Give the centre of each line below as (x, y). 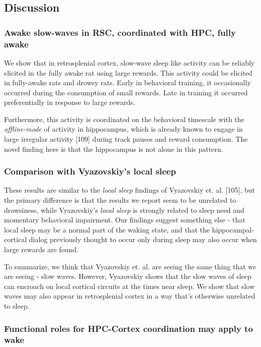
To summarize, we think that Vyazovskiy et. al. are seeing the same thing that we (130, 266)
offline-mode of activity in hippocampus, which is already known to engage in (123, 129)
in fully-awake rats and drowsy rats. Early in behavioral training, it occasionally (127, 82)
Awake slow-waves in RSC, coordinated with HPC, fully (120, 32)
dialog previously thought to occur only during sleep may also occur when (143, 239)
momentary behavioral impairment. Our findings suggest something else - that (125, 220)
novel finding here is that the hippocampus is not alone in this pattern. (114, 149)
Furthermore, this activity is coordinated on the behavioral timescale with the (124, 119)
